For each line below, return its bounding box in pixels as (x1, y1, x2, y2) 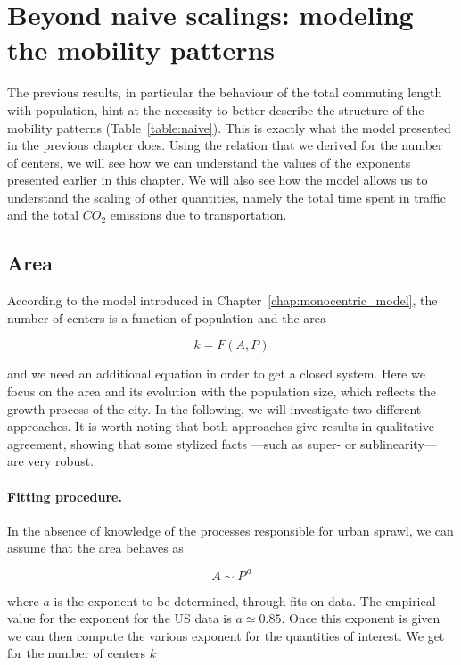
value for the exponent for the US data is (7, 609, 232, 628)
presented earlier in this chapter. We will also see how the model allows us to (7, 170, 428, 189)
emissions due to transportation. (110, 205, 287, 224)
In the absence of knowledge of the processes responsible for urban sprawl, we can (7, 520, 454, 539)
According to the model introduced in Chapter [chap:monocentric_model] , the (7, 291, 438, 310)
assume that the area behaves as (7, 538, 184, 557)
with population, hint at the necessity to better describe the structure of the (7, 100, 424, 119)
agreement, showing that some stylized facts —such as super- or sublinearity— (7, 434, 437, 453)
